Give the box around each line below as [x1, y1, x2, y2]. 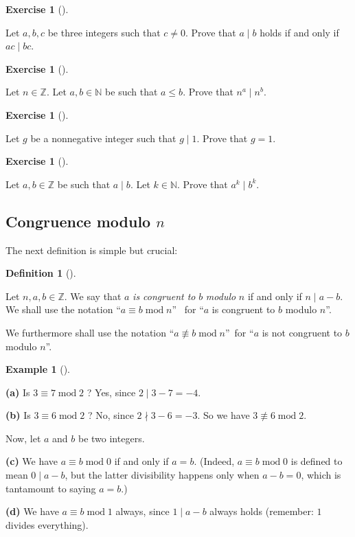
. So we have [197, 408, 250, 422]
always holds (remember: [209, 504, 314, 518]
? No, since [87, 408, 134, 422]
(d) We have [5, 504, 59, 518]
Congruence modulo [5, 210, 151, 231]
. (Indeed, [194, 454, 235, 468]
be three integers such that [47, 25, 161, 39]
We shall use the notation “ [5, 302, 121, 317]
